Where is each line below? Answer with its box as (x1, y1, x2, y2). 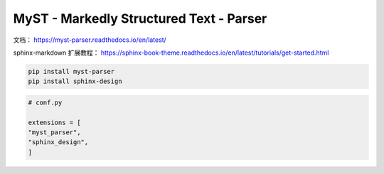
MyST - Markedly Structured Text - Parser (13, 11, 267, 26)
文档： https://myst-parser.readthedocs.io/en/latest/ (13, 36, 166, 44)
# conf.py (28, 98, 63, 107)
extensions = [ (28, 118, 81, 126)
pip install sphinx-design (28, 77, 122, 85)
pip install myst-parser (28, 67, 115, 75)
